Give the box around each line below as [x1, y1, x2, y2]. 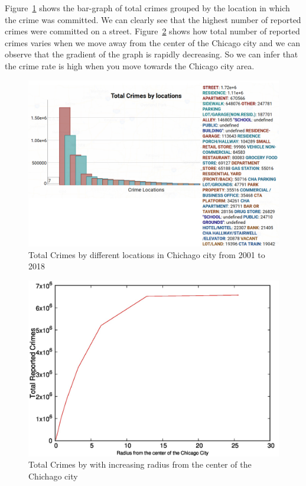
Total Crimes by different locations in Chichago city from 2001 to [28, 248, 265, 260]
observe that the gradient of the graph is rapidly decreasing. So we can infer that [5, 48, 298, 60]
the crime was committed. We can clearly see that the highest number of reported [5, 13, 301, 25]
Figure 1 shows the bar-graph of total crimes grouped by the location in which [5, 2, 290, 14]
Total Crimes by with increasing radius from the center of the [28, 458, 252, 471]
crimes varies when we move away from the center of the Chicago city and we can [5, 36, 300, 49]
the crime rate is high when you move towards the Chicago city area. [5, 59, 255, 72]
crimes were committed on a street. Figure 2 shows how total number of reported [5, 25, 300, 37]
